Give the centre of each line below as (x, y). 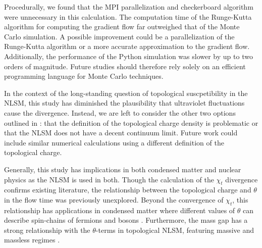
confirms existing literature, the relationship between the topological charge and (128, 190)
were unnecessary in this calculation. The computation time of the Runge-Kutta (128, 16)
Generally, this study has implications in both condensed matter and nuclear (123, 169)
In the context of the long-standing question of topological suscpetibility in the (126, 93)
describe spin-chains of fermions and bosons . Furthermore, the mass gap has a (126, 220)
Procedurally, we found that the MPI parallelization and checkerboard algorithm (129, 7)
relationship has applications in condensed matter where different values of (120, 210)
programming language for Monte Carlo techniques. (84, 76)
